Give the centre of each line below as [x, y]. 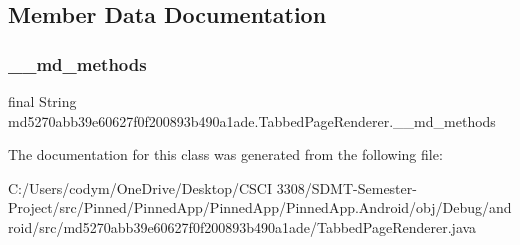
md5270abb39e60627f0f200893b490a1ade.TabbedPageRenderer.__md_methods [252, 120]
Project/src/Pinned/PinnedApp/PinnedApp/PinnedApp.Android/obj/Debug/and [260, 207]
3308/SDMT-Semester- [346, 187]
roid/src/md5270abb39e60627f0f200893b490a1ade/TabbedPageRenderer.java [242, 226]
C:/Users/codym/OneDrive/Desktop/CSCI [140, 187]
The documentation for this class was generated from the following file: [225, 154]
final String [42, 101]
